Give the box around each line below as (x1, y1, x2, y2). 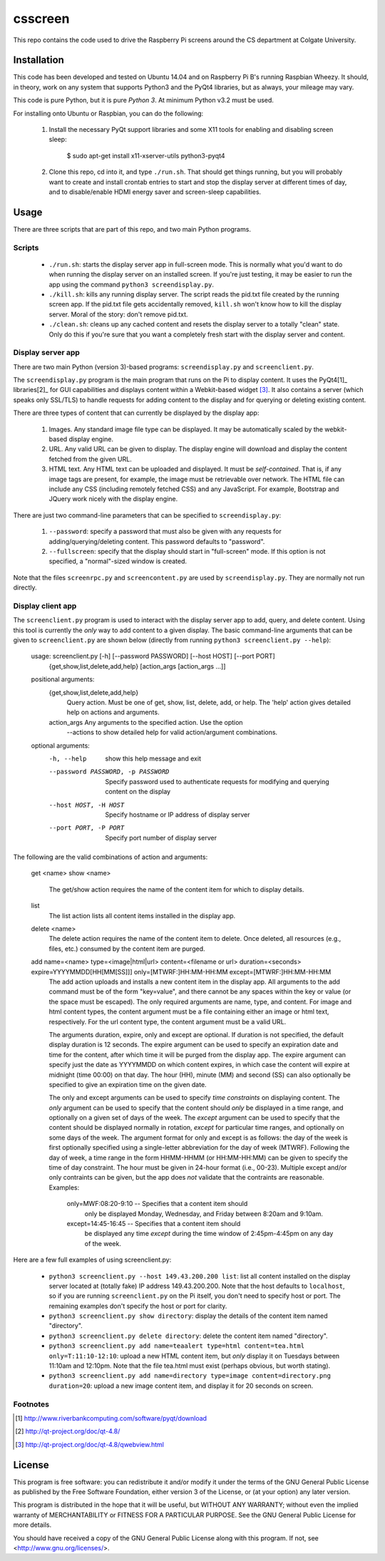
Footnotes (13, 1399, 50, 1409)
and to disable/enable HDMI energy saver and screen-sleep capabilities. (48, 187, 262, 196)
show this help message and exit (105, 754, 201, 763)
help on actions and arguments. (66, 708, 160, 716)
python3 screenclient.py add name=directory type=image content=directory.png (48, 1372, 332, 1380)
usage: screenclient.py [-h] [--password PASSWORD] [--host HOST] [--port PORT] (31, 652, 276, 661)
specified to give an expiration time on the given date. (48, 1080, 207, 1088)
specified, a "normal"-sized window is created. (48, 557, 188, 566)
